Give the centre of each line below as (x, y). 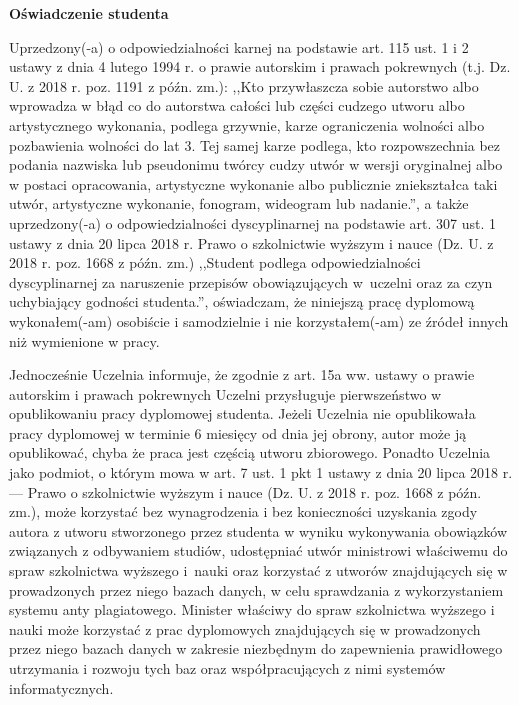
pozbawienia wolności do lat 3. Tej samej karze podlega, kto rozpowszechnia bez (255, 144)
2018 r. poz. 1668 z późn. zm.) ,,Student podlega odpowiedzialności (215, 262)
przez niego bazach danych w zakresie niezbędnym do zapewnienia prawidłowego (256, 648)
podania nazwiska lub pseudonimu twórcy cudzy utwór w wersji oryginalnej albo (256, 164)
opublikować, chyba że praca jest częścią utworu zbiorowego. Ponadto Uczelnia (250, 452)
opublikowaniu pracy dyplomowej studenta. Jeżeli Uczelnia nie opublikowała (242, 413)
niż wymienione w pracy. (84, 340)
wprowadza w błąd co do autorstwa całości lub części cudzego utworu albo (237, 105)
